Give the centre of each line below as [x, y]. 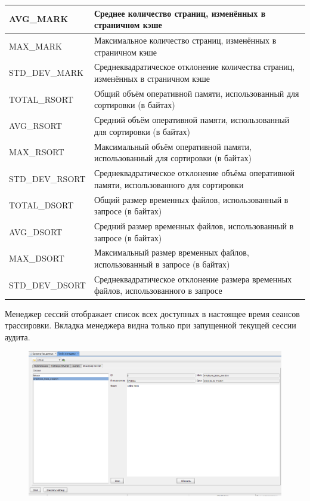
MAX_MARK [35, 46]
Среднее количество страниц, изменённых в [180, 13]
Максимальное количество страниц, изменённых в [185, 40]
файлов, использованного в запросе [158, 291]
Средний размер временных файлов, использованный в [194, 226]
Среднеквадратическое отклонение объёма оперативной [194, 173]
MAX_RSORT [37, 152]
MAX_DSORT [37, 258]
